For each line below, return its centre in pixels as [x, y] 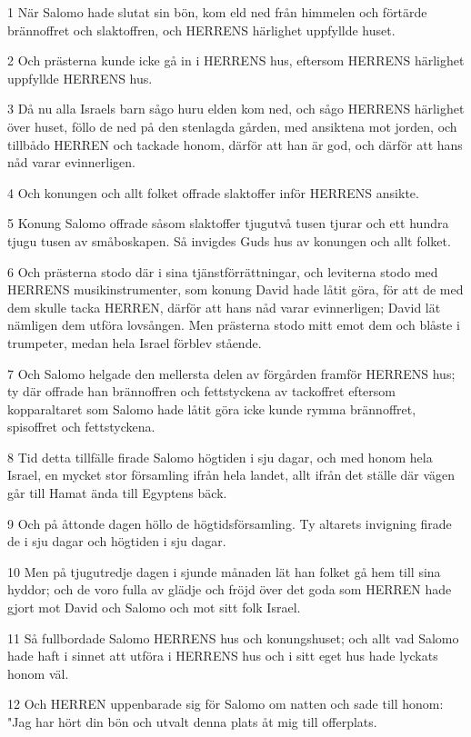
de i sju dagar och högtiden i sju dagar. [117, 541]
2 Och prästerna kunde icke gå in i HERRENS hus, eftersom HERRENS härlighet [236, 60]
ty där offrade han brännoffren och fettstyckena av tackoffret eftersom [201, 391]
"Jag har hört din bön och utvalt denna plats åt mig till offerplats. [192, 722]
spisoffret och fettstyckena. [81, 427]
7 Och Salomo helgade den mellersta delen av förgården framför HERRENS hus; [231, 373]
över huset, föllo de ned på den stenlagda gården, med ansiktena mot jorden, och [232, 126]
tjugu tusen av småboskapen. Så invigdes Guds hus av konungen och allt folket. [229, 240]
